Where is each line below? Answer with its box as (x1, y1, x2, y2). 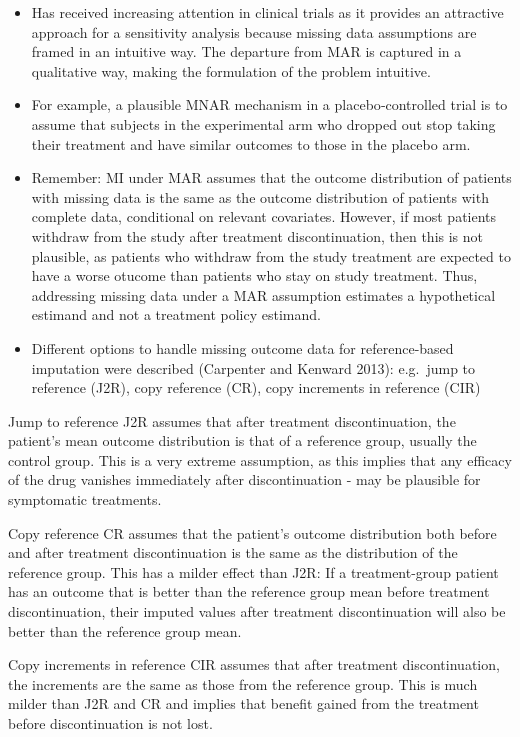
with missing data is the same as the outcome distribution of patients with (31, 186, 489, 207)
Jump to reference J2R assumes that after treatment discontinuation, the (8, 410, 456, 431)
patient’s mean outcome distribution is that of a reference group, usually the (8, 430, 477, 451)
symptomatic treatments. (8, 489, 162, 510)
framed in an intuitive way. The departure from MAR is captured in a (31, 41, 462, 62)
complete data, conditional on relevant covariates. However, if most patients (31, 206, 497, 227)
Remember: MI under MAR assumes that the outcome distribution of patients (31, 167, 512, 188)
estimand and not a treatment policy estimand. (31, 304, 321, 325)
